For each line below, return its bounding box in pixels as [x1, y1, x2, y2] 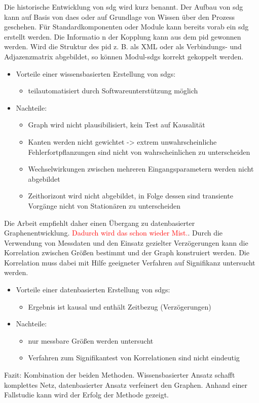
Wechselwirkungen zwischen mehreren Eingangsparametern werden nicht [28, 163, 254, 174]
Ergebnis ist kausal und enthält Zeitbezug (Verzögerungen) [28, 301, 211, 312]
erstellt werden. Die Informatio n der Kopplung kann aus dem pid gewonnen [4, 31, 241, 42]
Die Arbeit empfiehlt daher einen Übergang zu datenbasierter [4, 217, 195, 228]
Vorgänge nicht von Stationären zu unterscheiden [28, 200, 181, 211]
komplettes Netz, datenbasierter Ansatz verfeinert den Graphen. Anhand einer [4, 379, 248, 390]
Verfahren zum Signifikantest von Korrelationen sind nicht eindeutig [28, 352, 240, 363]
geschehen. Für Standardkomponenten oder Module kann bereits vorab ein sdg [4, 21, 249, 32]
